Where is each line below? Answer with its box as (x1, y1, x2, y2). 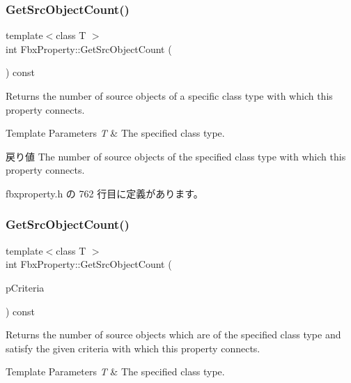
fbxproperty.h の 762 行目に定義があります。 (6, 186, 203, 200)
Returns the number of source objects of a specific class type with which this (6, 89, 333, 103)
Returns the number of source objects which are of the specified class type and (6, 327, 341, 342)
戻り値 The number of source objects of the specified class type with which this (6, 149, 346, 163)
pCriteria (6, 280, 45, 294)
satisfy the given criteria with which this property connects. (6, 340, 260, 355)
